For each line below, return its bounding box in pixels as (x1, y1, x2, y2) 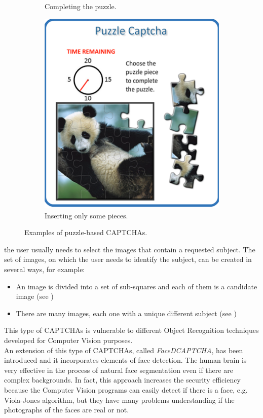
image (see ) (16, 291, 54, 301)
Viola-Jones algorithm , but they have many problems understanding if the (4, 394, 235, 405)
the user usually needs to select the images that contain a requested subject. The (4, 244, 255, 254)
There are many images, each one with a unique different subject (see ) (16, 308, 237, 318)
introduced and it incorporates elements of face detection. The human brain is (4, 355, 247, 365)
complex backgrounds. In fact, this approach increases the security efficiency (4, 374, 241, 385)
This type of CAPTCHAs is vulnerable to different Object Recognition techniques (4, 325, 259, 335)
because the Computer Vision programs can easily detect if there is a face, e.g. (4, 384, 248, 395)
